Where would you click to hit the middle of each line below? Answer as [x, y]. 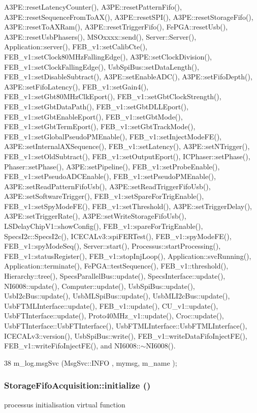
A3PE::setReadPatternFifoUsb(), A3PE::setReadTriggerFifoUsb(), [107, 186]
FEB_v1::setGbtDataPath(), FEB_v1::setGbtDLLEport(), [96, 106]
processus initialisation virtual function [65, 404]
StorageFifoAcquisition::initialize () [77, 385]
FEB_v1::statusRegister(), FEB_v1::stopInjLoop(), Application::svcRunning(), [128, 256]
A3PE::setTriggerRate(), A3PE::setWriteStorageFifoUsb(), [95, 216]
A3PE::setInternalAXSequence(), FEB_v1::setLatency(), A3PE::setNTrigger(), [127, 146]
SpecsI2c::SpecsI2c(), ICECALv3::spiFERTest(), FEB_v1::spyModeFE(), [118, 236]
